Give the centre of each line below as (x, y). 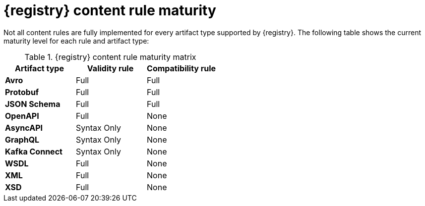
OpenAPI (22, 116)
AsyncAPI (24, 128)
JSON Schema (33, 104)
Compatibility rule (182, 68)
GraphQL (22, 139)
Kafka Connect (34, 151)
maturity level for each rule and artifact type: (76, 41)
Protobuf (22, 92)
